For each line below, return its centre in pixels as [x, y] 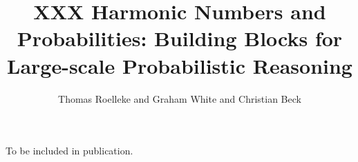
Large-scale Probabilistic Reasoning [180, 65]
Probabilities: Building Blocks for [180, 38]
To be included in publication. [69, 151]
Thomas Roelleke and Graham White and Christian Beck [180, 98]
